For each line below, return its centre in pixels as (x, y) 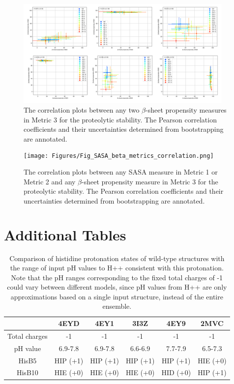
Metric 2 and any (50, 181)
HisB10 (27, 372)
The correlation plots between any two (82, 109)
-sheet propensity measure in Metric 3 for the (150, 181)
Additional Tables (65, 234)
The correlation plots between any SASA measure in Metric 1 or (121, 172)
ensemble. (117, 306)
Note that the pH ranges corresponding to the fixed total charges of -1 (117, 277)
